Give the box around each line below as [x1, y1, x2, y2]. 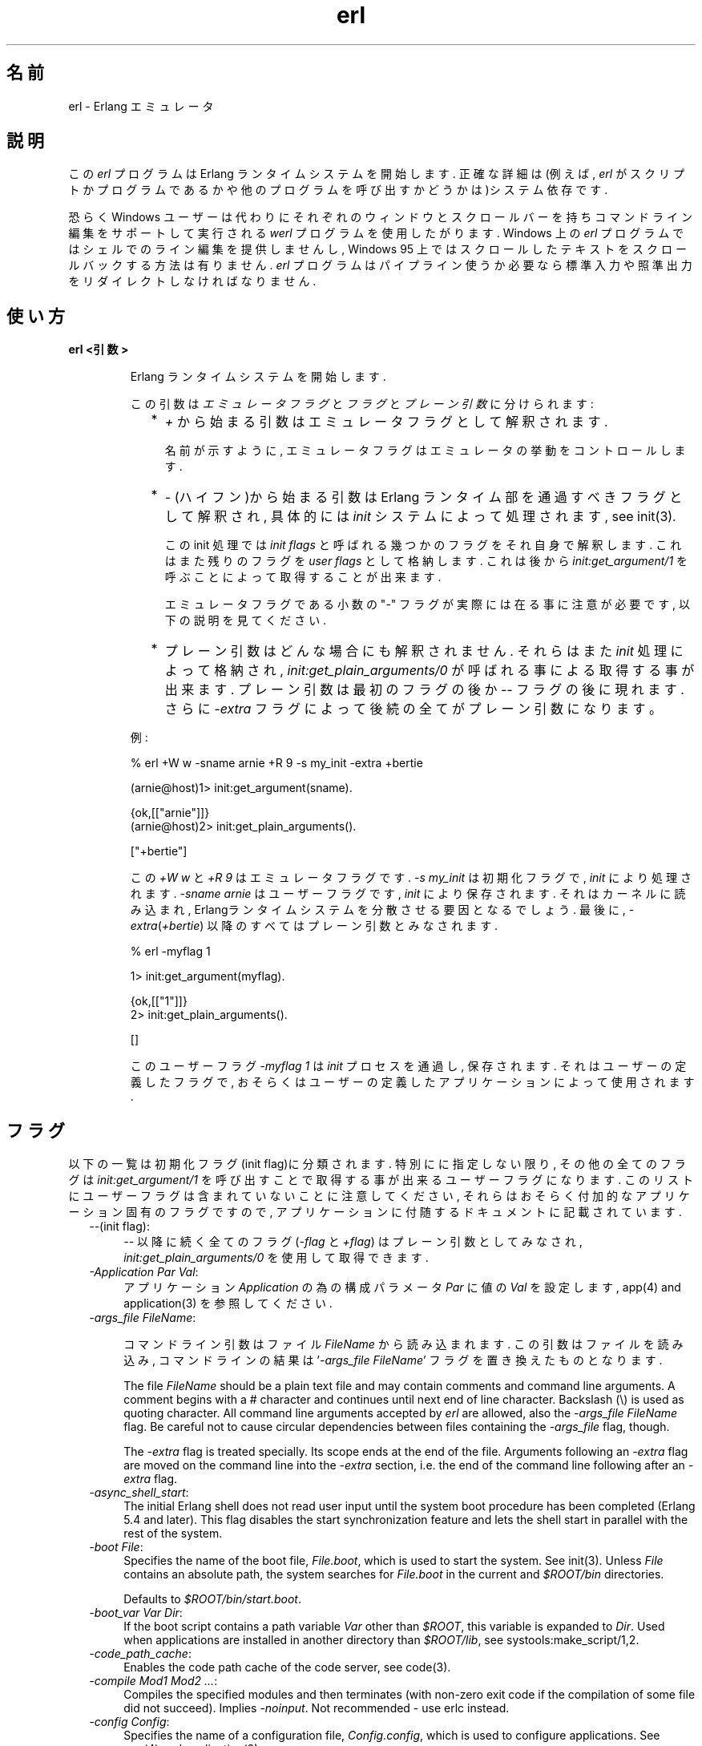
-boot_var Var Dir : [89, 1606, 183, 1620]
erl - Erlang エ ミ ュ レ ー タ [68, 99, 214, 113]
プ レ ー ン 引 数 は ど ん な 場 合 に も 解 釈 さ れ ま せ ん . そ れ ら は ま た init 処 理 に [164, 643, 684, 660]
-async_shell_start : [89, 1485, 189, 1500]
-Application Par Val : [89, 1265, 199, 1279]
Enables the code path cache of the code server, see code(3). [123, 1660, 451, 1675]
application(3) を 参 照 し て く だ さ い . [123, 1296, 333, 1311]
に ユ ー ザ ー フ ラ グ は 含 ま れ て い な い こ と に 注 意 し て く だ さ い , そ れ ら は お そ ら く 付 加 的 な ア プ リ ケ [68, 1189, 690, 1203]
